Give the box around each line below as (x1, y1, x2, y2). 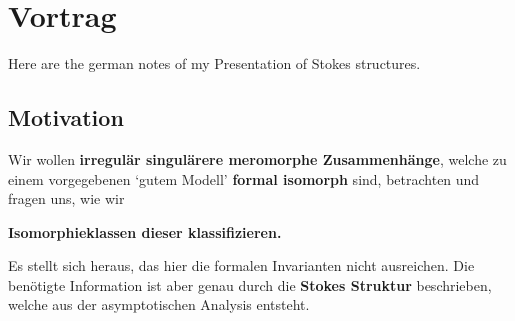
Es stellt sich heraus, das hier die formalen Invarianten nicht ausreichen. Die (8, 255, 475, 276)
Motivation (8, 102, 124, 133)
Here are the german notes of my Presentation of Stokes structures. (8, 53, 421, 74)
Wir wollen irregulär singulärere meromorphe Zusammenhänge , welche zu (8, 148, 507, 169)
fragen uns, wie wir (8, 188, 125, 209)
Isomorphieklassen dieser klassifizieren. (8, 221, 282, 242)
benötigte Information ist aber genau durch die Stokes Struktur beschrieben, (8, 274, 492, 295)
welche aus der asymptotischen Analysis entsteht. (8, 294, 310, 315)
